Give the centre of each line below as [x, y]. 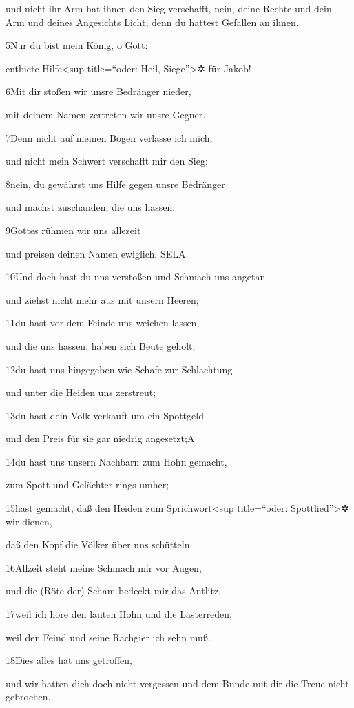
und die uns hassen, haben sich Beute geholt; [101, 345]
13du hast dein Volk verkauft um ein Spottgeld [105, 415]
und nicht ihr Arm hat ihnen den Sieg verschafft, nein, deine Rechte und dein [169, 8]
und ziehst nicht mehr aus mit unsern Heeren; [102, 299]
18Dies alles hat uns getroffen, [69, 660]
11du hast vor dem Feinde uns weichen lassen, [103, 323]
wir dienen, [29, 521]
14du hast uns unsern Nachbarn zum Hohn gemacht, [116, 461]
